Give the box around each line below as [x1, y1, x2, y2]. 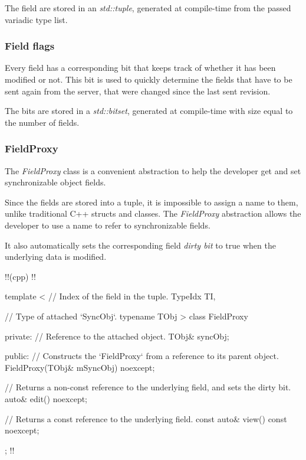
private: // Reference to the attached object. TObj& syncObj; [5, 329, 229, 342]
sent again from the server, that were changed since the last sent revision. [5, 84, 271, 97]
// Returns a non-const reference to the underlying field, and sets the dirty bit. [5, 381, 291, 393]
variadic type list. [5, 13, 68, 25]
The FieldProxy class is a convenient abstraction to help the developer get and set [5, 164, 301, 177]
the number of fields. [5, 116, 80, 128]
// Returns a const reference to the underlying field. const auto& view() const [5, 412, 287, 425]
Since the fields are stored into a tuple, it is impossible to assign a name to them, [5, 195, 298, 208]
